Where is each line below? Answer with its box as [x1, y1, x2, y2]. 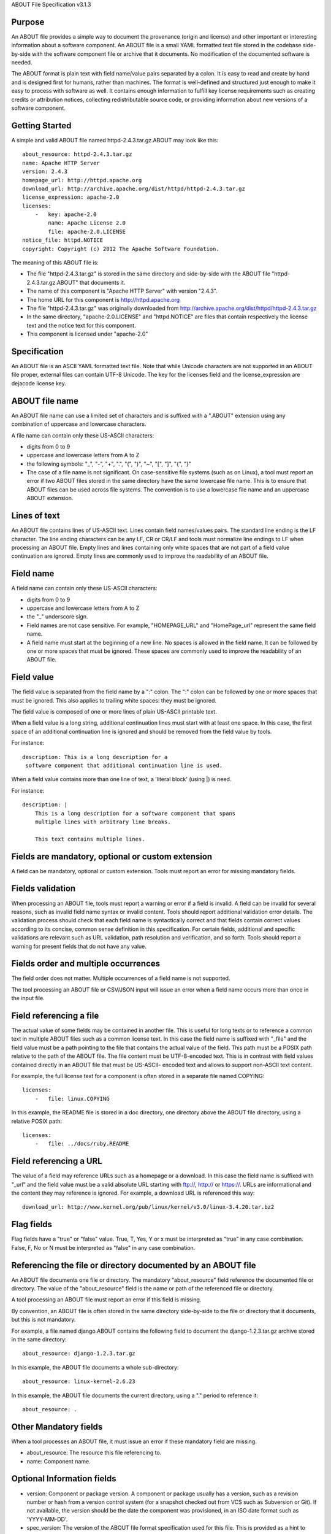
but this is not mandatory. [11, 1316, 76, 1324]
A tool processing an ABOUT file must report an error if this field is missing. [11, 1296, 202, 1303]
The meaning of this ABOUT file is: [11, 259, 99, 266]
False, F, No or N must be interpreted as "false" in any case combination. [11, 1244, 196, 1251]
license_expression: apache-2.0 [22, 194, 120, 201]
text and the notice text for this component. [26, 322, 136, 329]
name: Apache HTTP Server [22, 160, 101, 166]
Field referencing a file [11, 1011, 99, 1021]
